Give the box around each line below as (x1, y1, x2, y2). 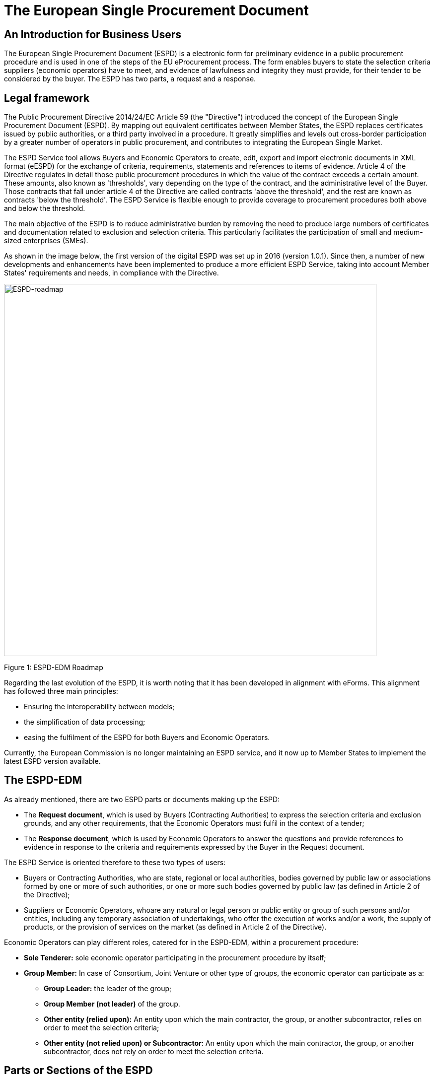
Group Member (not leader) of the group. (44, 999, 180, 1008)
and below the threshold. (4, 204, 85, 213)
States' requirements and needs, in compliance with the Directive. (4, 269, 219, 277)
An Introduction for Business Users (4, 28, 182, 41)
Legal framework (4, 91, 90, 104)
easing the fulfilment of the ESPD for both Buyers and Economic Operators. (24, 733, 270, 742)
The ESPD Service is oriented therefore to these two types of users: (4, 858, 226, 867)
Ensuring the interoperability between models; (24, 702, 175, 711)
